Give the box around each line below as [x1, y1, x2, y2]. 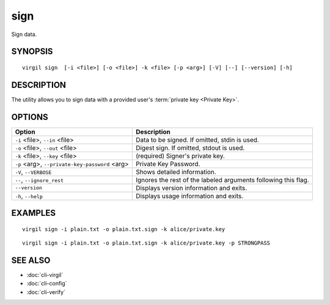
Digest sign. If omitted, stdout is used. [135, 144, 245, 152]
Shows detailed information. [135, 167, 216, 176]
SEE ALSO [11, 255, 51, 265]
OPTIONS [11, 112, 48, 122]
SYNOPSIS [11, 46, 53, 57]
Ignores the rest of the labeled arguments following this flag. [135, 175, 310, 184]
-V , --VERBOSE [15, 167, 52, 176]
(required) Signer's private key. [135, 152, 226, 160]
